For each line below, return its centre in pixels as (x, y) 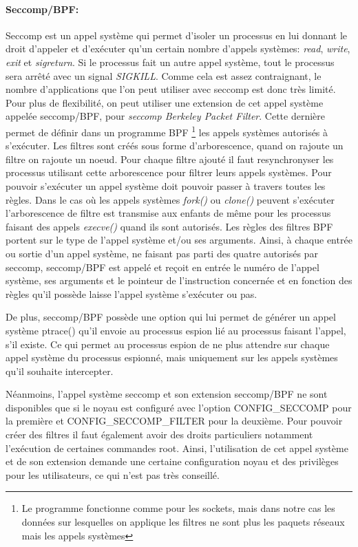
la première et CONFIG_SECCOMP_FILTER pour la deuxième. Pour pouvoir (174, 421)
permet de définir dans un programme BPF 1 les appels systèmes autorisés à (167, 131)
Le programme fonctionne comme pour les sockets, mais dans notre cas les (178, 508)
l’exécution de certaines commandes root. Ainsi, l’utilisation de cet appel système (177, 448)
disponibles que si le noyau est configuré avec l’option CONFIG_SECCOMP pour (179, 407)
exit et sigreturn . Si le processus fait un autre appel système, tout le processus (170, 62)
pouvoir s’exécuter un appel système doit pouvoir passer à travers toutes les (166, 185)
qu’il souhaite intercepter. (60, 371)
